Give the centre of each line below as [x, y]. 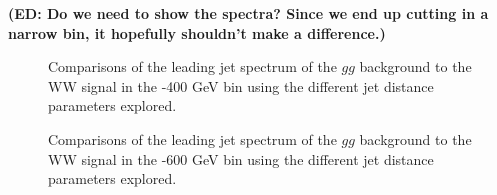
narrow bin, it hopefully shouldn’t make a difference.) [197, 32]
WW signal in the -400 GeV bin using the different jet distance [241, 85]
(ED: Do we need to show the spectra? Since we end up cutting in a [248, 13]
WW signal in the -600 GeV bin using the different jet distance [241, 158]
